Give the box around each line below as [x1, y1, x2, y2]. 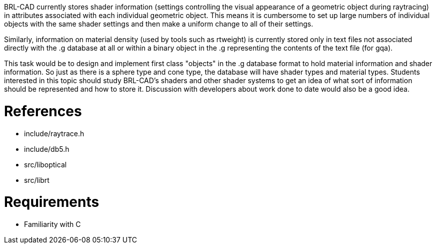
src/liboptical [24, 160, 67, 169]
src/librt [24, 175, 49, 184]
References [4, 102, 82, 120]
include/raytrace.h [24, 129, 84, 138]
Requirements [4, 193, 99, 211]
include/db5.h [24, 144, 69, 153]
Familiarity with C [24, 220, 81, 228]
